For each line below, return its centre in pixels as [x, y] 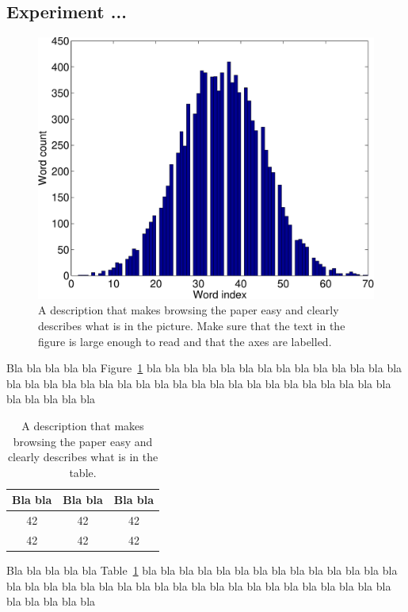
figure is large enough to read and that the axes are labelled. [185, 341]
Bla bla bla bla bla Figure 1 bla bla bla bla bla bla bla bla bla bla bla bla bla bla [204, 368]
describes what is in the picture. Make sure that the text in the [192, 325]
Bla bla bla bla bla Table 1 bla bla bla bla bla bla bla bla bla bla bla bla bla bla [202, 570]
